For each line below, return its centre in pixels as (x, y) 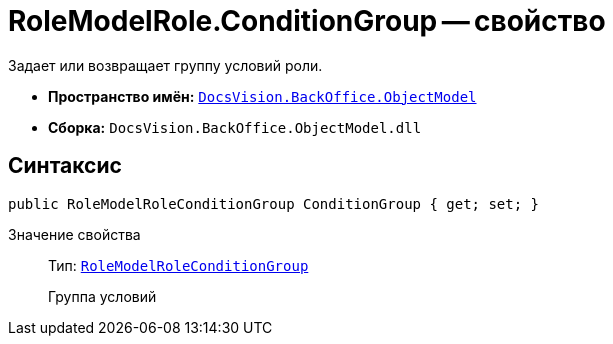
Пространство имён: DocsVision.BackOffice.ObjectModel (262, 96)
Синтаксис (65, 166)
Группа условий (102, 296)
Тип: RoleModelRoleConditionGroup (178, 265)
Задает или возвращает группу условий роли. (165, 65)
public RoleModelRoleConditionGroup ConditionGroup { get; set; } (274, 203)
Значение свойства (74, 234)
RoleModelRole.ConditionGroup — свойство (307, 21)
